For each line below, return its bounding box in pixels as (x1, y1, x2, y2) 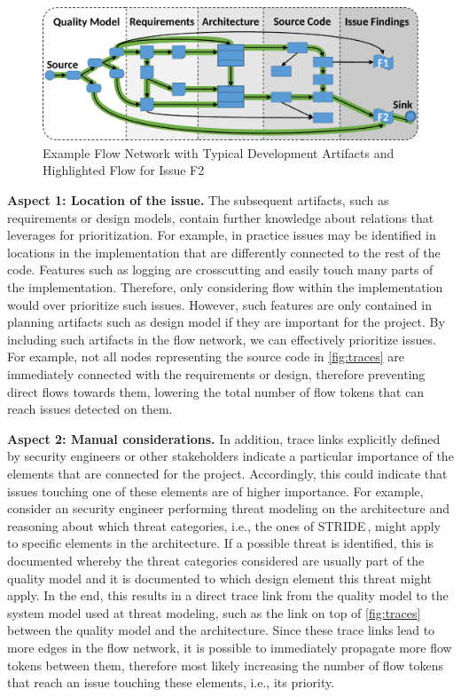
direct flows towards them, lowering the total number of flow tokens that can (7, 382, 425, 400)
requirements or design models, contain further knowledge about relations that (7, 208, 434, 226)
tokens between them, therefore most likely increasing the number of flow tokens (7, 655, 443, 674)
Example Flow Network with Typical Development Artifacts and (43, 143, 395, 162)
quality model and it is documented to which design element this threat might (7, 568, 432, 587)
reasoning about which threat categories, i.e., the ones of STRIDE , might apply (7, 516, 441, 535)
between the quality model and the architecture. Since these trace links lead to (7, 621, 435, 639)
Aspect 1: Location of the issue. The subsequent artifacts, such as (7, 191, 389, 210)
